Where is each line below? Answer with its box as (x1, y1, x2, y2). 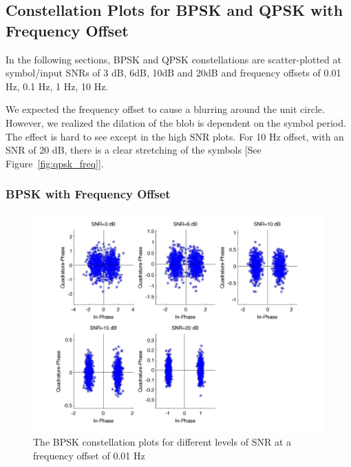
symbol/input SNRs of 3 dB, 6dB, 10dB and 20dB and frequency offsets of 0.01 (6, 65, 341, 80)
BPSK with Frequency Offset (6, 185, 171, 203)
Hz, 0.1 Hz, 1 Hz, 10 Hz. (6, 79, 109, 93)
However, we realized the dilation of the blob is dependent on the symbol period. (6, 115, 346, 129)
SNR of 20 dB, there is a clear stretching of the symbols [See (6, 143, 262, 157)
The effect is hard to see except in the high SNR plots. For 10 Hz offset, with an (6, 129, 344, 143)
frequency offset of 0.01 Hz (33, 448, 145, 462)
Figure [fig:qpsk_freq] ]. (6, 156, 104, 170)
